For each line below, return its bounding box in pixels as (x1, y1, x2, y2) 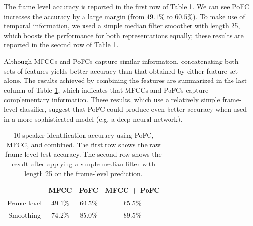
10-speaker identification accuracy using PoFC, (13, 130, 154, 140)
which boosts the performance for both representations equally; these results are (4, 30, 244, 40)
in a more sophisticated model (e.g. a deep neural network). (4, 113, 183, 123)
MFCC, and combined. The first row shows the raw (6, 139, 161, 149)
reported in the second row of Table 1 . (4, 40, 119, 50)
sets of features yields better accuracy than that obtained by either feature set (4, 65, 238, 76)
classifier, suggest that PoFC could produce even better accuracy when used (19, 103, 247, 114)
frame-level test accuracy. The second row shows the (5, 149, 162, 159)
